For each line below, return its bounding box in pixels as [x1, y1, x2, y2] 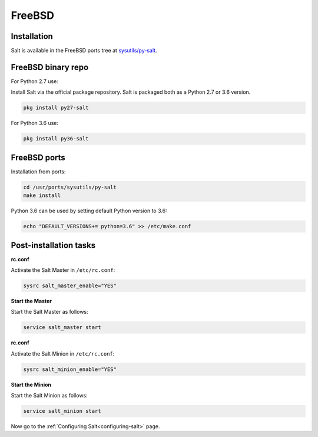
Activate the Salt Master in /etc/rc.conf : [11, 267, 115, 274]
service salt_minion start [23, 408, 101, 415]
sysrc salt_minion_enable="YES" [23, 366, 117, 373]
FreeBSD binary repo [11, 62, 89, 72]
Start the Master [11, 298, 52, 305]
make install [23, 192, 61, 199]
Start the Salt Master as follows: [11, 308, 88, 316]
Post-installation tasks [11, 240, 96, 250]
